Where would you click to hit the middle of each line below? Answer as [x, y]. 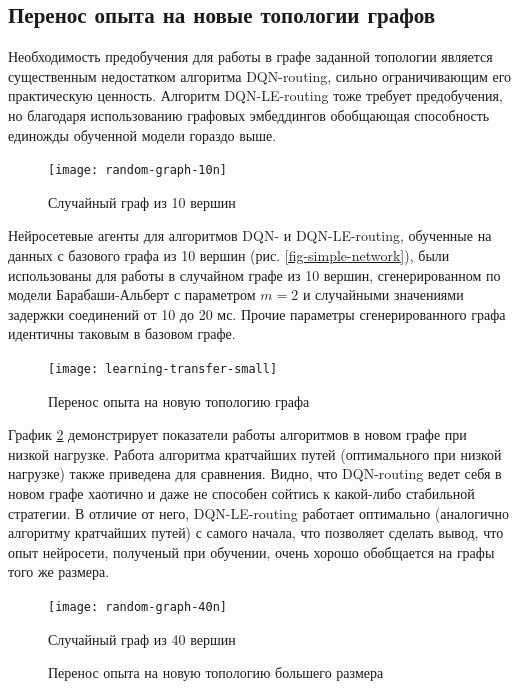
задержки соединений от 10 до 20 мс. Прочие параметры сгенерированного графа [257, 313]
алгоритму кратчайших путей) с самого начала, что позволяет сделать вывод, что [256, 532]
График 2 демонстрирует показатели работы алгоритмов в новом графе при [237, 434]
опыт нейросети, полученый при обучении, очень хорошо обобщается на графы [251, 551]
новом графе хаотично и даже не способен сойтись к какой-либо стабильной [241, 493]
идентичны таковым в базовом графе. [122, 333]
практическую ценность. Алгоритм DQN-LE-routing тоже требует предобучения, [255, 95]
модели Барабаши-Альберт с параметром [132, 294]
